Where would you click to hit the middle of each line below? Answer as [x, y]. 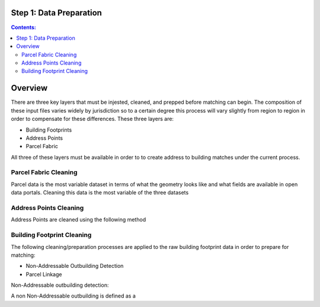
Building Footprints [49, 130]
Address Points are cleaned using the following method [79, 220]
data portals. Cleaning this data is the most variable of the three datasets [100, 193]
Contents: [24, 27]
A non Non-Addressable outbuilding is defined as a [73, 296]
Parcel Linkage [44, 274]
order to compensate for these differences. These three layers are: [92, 119]
